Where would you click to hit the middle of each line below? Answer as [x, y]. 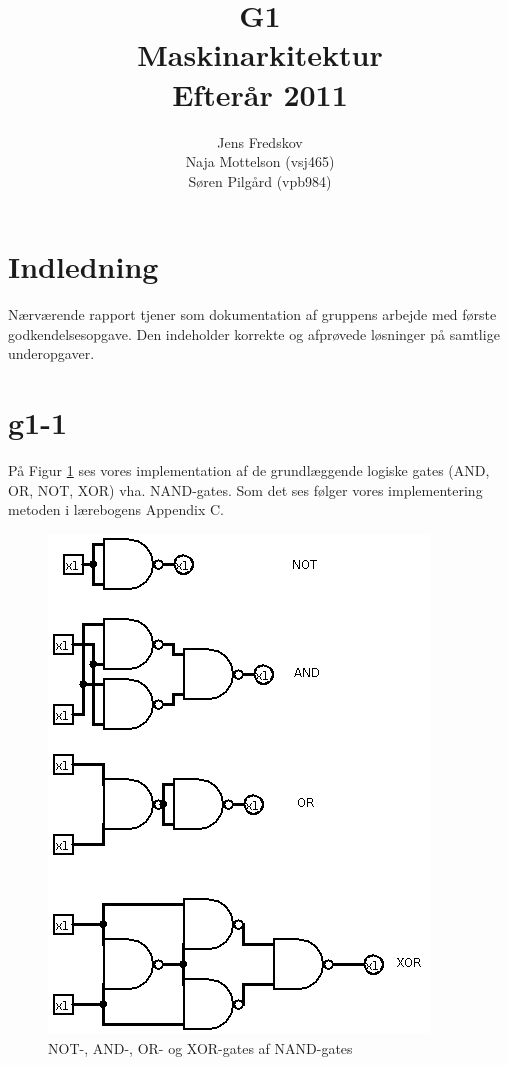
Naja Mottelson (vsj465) [260, 161]
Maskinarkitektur [260, 54]
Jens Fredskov [260, 141]
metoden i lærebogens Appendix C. [116, 509]
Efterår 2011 [260, 93]
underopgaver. [51, 353]
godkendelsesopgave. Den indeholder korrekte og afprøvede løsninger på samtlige [254, 333]
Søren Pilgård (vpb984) [260, 180]
